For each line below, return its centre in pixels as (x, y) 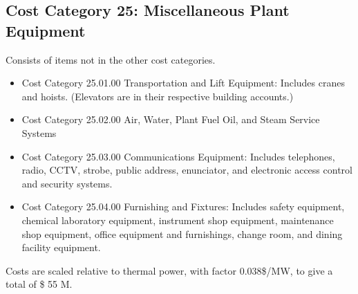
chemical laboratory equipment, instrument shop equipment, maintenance (178, 220)
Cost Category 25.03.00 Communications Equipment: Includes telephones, (178, 156)
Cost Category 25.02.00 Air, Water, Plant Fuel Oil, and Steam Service (171, 119)
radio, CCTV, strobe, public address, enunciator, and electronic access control (187, 170)
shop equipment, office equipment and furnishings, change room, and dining (182, 233)
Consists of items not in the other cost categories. (111, 59)
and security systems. (67, 183)
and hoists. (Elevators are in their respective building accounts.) (158, 96)
